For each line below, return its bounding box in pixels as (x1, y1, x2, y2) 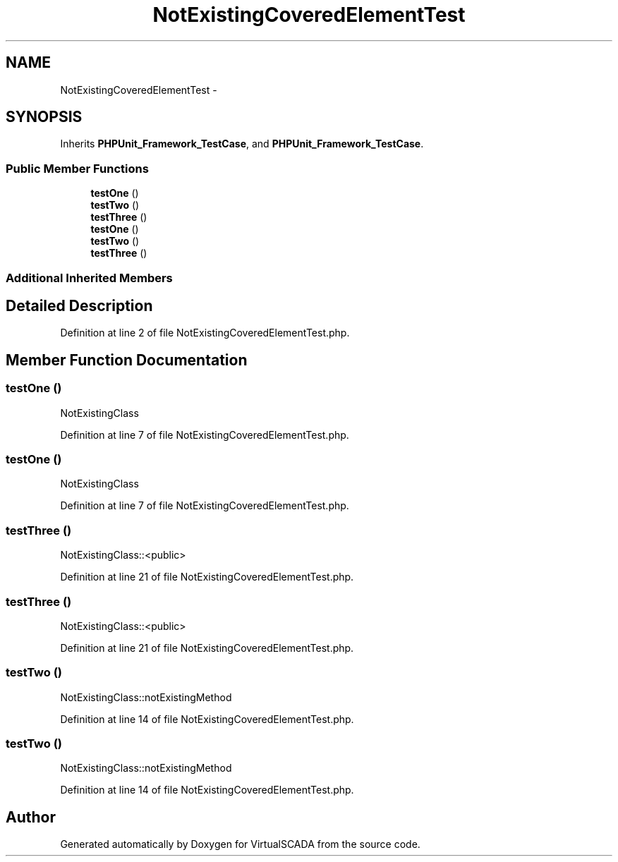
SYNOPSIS (6, 108, 83, 126)
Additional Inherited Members (6, 270, 173, 285)
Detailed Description (6, 296, 153, 315)
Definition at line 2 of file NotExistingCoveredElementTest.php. (60, 327, 350, 339)
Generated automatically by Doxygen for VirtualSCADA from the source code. (60, 838, 420, 851)
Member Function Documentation (6, 351, 248, 369)
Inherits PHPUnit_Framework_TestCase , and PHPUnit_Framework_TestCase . (60, 138, 424, 150)
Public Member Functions (6, 161, 149, 176)
